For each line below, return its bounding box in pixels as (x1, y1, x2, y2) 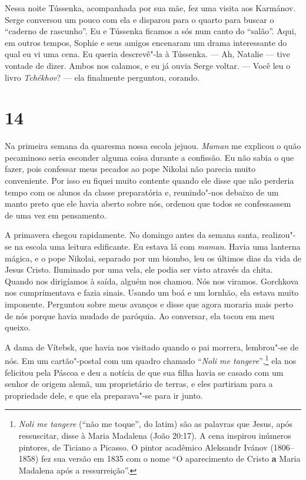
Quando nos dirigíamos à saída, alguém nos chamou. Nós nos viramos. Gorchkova (5, 274, 299, 287)
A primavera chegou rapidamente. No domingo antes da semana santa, (5, 229, 260, 241)
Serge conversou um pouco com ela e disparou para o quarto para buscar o (5, 13, 274, 25)
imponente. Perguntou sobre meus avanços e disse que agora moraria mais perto (5, 298, 294, 310)
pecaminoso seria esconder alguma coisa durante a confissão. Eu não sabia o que (5, 151, 294, 163)
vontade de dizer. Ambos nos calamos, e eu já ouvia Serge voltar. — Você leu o (5, 59, 291, 71)
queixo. (5, 321, 31, 333)
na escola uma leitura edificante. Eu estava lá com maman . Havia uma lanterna (14, 240, 301, 253)
